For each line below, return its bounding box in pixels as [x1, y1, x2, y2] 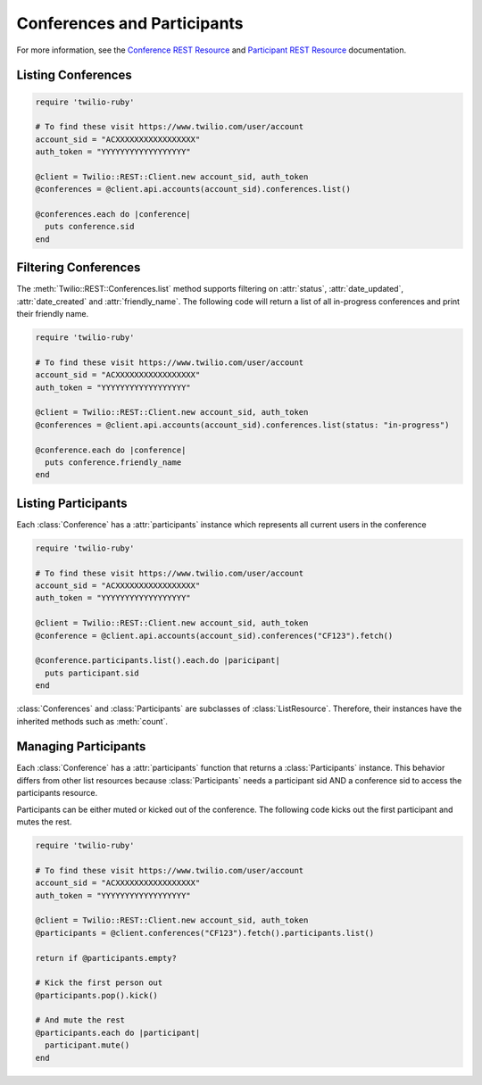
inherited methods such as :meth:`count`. [16, 716, 169, 726]
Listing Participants [16, 495, 128, 510]
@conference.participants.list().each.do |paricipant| [35, 656, 280, 666]
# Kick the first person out [35, 978, 163, 988]
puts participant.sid [45, 667, 140, 678]
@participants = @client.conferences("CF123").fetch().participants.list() [35, 928, 375, 938]
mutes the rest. [16, 816, 72, 827]
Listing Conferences [16, 68, 133, 83]
